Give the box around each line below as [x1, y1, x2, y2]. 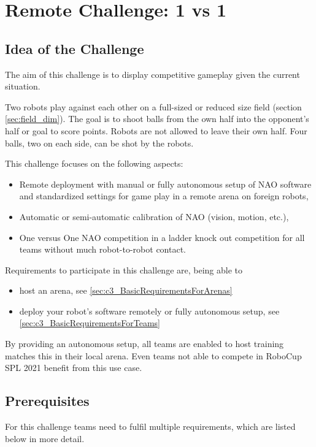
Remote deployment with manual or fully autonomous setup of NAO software [19, 177, 312, 190]
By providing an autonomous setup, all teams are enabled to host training [5, 337, 284, 350]
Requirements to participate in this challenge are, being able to [5, 263, 243, 276]
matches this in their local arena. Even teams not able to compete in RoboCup [5, 349, 302, 362]
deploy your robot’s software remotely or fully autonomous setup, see [19, 304, 280, 317]
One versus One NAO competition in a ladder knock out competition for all [19, 231, 305, 243]
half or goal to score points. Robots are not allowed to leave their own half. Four [5, 124, 307, 137]
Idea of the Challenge [5, 39, 144, 58]
